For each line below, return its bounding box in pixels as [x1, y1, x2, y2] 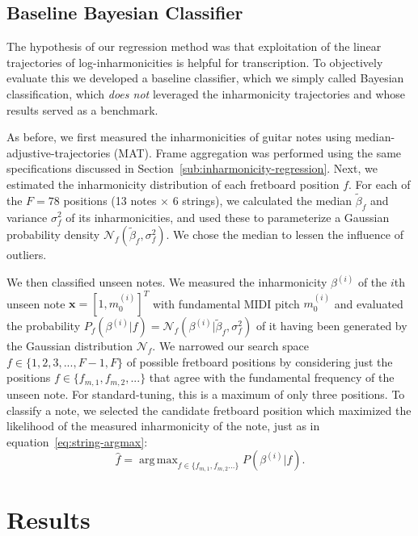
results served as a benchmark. [6, 101, 158, 118]
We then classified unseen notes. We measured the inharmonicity [6, 274, 327, 291]
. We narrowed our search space [152, 337, 309, 354]
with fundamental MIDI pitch [152, 295, 300, 312]
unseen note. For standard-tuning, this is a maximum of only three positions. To [6, 385, 405, 402]
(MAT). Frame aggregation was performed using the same [113, 144, 402, 161]
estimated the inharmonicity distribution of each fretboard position [6, 175, 340, 192]
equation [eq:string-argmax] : [6, 433, 148, 450]
